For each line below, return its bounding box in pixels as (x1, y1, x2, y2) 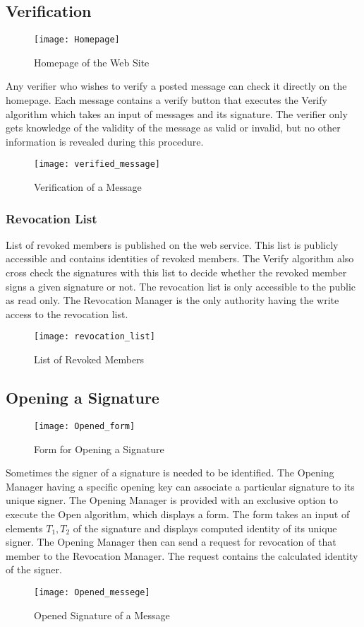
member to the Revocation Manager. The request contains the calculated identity (6, 548, 358, 563)
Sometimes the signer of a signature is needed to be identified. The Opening (6, 465, 334, 480)
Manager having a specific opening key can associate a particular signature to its (6, 479, 355, 493)
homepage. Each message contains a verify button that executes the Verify (6, 93, 327, 107)
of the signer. (6, 562, 62, 577)
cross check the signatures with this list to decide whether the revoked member (6, 265, 347, 280)
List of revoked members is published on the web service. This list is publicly (6, 237, 339, 252)
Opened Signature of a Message (34, 607, 170, 622)
